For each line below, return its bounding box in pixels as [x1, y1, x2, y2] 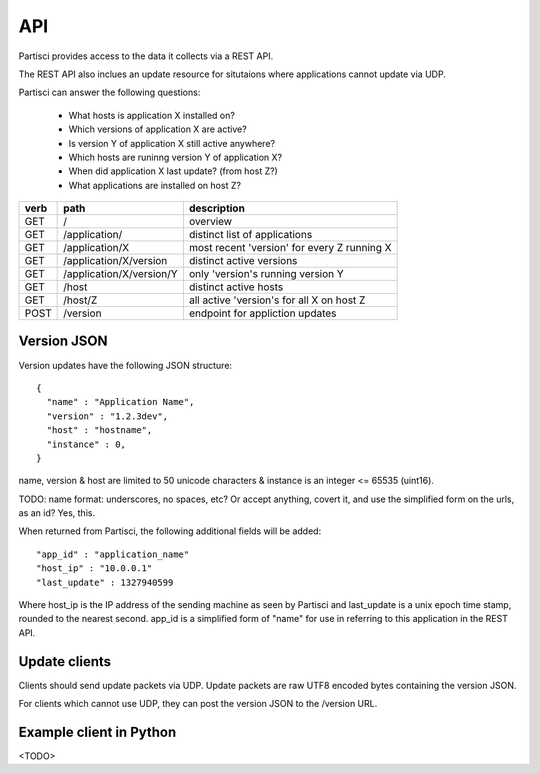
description [188, 201, 245, 215]
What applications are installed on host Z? [68, 179, 242, 191]
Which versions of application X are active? [68, 123, 247, 135]
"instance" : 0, [46, 438, 127, 450]
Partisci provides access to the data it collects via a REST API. [18, 50, 274, 62]
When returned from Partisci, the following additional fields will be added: [18, 525, 322, 537]
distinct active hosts [188, 280, 284, 294]
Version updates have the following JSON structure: [18, 359, 233, 371]
